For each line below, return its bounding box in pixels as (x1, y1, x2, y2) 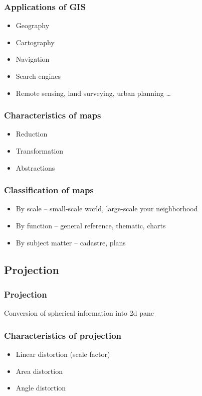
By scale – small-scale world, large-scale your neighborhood (16, 203, 198, 214)
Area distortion (16, 365, 63, 376)
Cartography (16, 37, 55, 47)
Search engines (16, 71, 61, 81)
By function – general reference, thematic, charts (16, 220, 166, 230)
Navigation (16, 54, 50, 64)
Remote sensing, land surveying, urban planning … (16, 87, 171, 98)
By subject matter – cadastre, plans (16, 237, 126, 247)
